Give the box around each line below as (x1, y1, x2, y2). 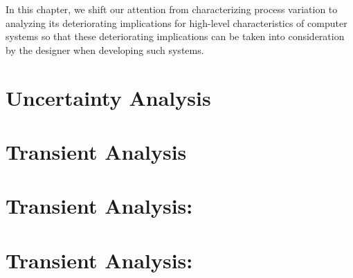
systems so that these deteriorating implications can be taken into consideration (6, 29, 345, 44)
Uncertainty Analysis (6, 83, 211, 111)
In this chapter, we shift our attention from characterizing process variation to (6, 2, 338, 16)
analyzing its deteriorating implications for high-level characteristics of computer (6, 15, 347, 30)
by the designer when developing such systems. (6, 42, 204, 57)
